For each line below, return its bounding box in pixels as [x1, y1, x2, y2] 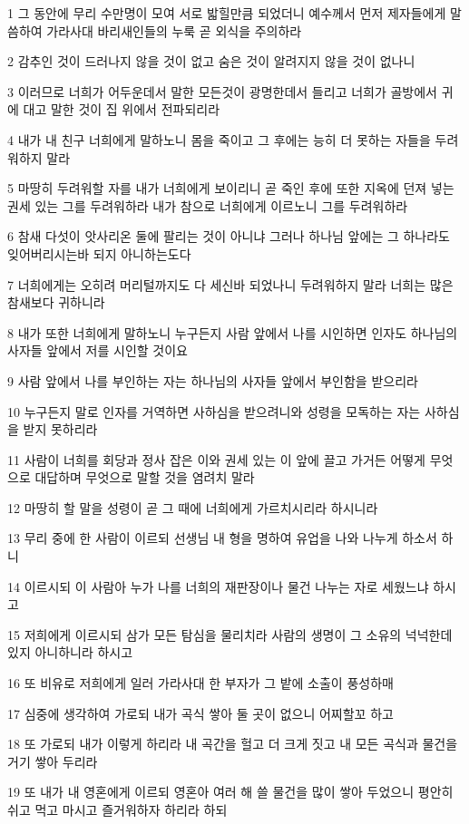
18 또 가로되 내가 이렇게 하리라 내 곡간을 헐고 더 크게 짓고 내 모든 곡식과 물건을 [7, 734, 458, 753]
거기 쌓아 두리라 [7, 751, 98, 771]
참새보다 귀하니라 [7, 293, 105, 312]
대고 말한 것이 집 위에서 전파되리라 [23, 100, 220, 119]
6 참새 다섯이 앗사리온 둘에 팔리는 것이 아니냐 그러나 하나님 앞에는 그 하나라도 [7, 227, 450, 246]
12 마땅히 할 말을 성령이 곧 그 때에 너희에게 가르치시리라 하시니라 [7, 498, 378, 517]
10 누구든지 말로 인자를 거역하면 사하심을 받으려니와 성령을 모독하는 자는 [7, 402, 421, 421]
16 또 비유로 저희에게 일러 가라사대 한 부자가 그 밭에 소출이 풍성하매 [7, 674, 394, 693]
